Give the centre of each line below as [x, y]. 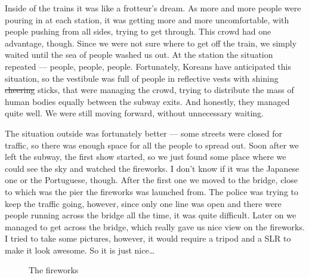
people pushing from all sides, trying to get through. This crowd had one [138, 31]
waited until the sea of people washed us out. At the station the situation [139, 55]
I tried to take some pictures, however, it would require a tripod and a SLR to [148, 238]
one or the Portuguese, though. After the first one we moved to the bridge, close [151, 180]
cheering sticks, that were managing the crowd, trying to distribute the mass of [149, 90]
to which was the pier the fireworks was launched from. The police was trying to [152, 191]
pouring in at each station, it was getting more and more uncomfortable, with [147, 19]
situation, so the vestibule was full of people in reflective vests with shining [142, 78]
